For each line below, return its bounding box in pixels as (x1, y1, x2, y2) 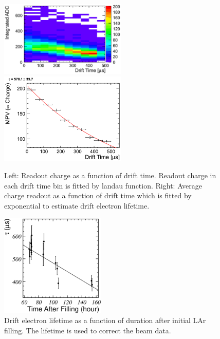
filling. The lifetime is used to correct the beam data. (4, 325, 171, 335)
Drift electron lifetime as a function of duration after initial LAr (4, 315, 206, 326)
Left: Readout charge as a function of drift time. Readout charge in (4, 170, 216, 181)
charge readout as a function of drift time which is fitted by (4, 190, 192, 201)
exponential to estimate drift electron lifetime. (4, 200, 150, 211)
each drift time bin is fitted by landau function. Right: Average (4, 180, 202, 191)
